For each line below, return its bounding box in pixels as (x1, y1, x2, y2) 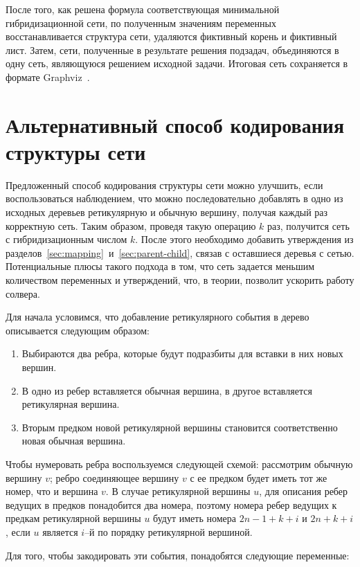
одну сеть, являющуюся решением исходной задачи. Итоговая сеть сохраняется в (6, 56, 348, 71)
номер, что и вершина (6, 484, 98, 498)
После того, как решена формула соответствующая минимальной (6, 2, 280, 16)
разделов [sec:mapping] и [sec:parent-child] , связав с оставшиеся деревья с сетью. (6, 245, 354, 260)
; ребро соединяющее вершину (49, 470, 179, 485)
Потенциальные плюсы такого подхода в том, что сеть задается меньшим (6, 259, 315, 273)
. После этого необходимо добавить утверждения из (135, 232, 354, 246)
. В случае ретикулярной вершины (105, 484, 251, 498)
